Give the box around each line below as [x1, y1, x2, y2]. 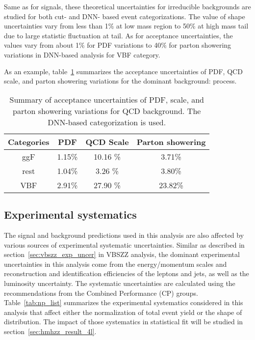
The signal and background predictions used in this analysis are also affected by [4, 229, 244, 240]
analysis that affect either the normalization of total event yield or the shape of [4, 307, 242, 317]
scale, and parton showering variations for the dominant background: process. [4, 76, 237, 86]
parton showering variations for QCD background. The [13, 105, 201, 116]
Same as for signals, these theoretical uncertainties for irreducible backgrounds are [4, 1, 251, 11]
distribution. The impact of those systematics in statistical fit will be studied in [4, 316, 243, 327]
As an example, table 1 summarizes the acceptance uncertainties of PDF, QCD [4, 66, 243, 76]
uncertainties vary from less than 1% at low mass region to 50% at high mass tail [4, 21, 249, 31]
